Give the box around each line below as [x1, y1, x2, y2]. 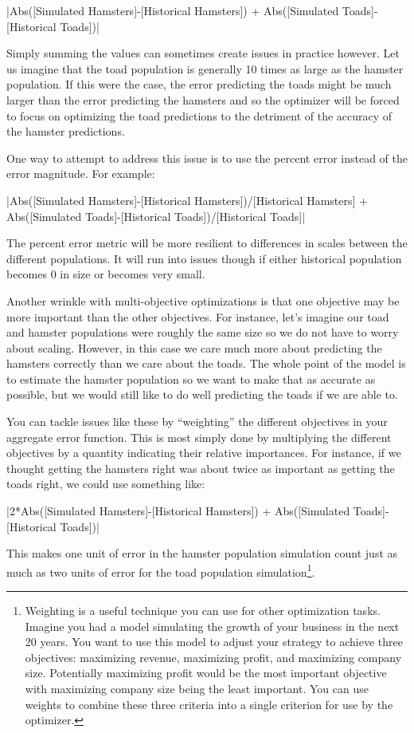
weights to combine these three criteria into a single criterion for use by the [25, 696, 393, 712]
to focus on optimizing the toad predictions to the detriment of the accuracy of [6, 107, 393, 124]
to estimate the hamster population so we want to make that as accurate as [6, 370, 376, 387]
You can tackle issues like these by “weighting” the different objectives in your [6, 413, 388, 430]
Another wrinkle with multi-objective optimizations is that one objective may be [6, 292, 400, 309]
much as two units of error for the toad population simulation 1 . [6, 561, 315, 580]
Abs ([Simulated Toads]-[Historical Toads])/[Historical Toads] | [6, 207, 306, 224]
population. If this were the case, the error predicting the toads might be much [6, 76, 392, 93]
